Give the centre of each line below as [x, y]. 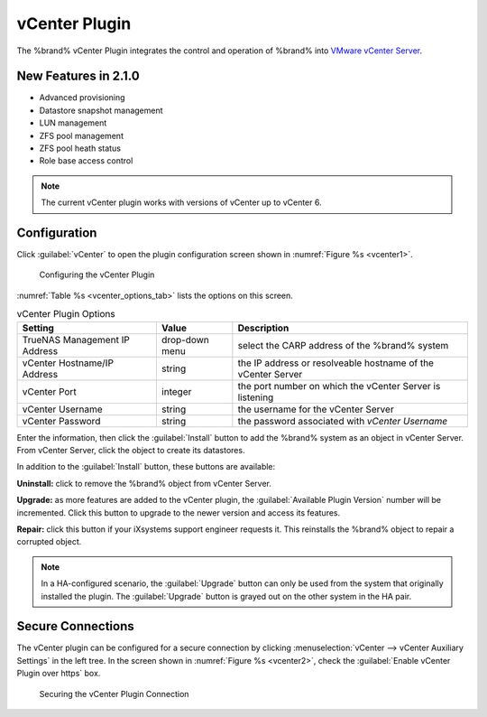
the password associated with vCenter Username [343, 421]
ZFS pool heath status [80, 148]
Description [263, 328]
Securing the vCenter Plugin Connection [114, 694]
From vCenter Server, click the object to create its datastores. [131, 451]
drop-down [185, 340]
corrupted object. [49, 542]
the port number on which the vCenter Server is [339, 386]
